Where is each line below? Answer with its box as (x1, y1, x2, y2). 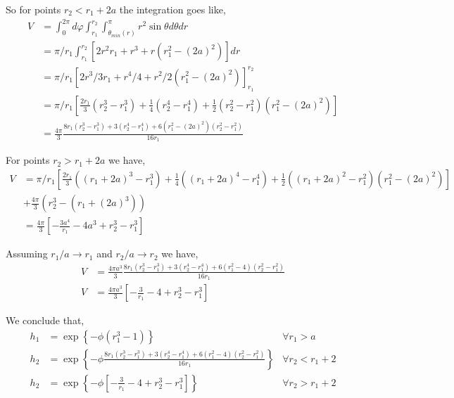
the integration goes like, (119, 2, 226, 16)
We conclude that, (6, 313, 84, 328)
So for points (6, 2, 61, 16)
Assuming (6, 246, 48, 261)
